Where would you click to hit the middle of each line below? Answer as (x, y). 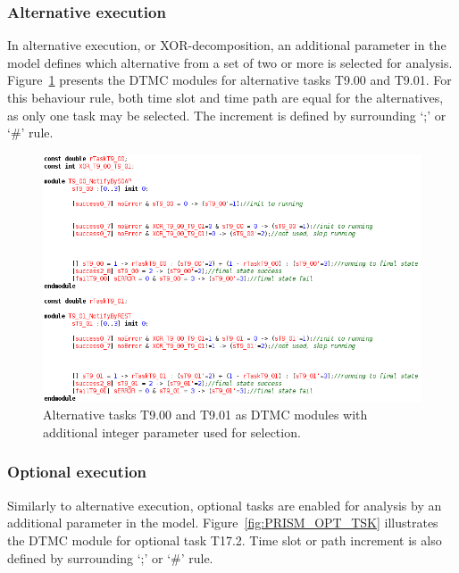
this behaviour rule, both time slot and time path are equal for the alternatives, (225, 97)
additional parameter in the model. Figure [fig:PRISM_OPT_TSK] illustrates (223, 523)
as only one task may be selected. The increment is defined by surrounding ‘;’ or (227, 115)
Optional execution (77, 472)
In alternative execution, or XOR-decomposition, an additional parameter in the (227, 45)
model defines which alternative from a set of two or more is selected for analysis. (230, 62)
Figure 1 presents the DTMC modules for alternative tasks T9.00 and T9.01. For (229, 80)
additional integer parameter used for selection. (172, 432)
